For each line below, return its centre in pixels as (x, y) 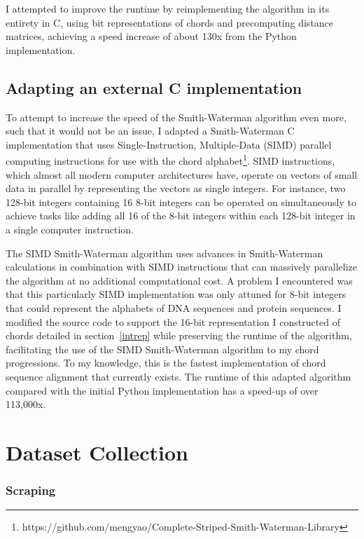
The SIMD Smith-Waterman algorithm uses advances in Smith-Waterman (164, 253)
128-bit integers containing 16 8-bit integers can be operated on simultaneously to (181, 202)
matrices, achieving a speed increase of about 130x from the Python (151, 36)
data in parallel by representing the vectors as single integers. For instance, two (176, 188)
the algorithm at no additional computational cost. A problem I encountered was (179, 280)
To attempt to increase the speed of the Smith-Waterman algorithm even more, (176, 117)
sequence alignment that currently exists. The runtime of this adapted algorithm (178, 376)
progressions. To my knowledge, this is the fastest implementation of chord (166, 363)
